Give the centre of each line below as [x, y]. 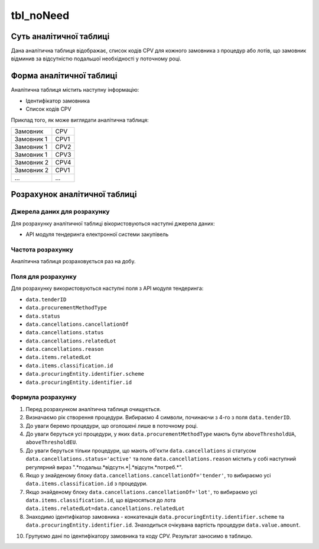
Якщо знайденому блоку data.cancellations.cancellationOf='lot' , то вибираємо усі [141, 492]
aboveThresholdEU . [51, 442]
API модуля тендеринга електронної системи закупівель [97, 234]
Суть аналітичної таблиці [60, 36]
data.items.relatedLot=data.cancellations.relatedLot [105, 508]
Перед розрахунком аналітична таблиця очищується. [94, 409]
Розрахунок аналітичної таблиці [74, 194]
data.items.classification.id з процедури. [87, 484]
